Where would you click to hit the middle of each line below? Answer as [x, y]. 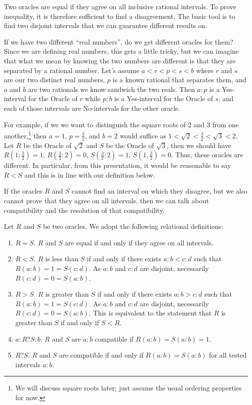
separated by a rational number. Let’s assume [72, 70]
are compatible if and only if [101, 355]
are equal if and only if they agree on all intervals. [139, 242]
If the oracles [23, 191]
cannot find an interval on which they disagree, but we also [159, 191]
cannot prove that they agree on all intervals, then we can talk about [106, 200]
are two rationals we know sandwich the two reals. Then [111, 89]
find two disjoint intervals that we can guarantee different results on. [106, 25]
